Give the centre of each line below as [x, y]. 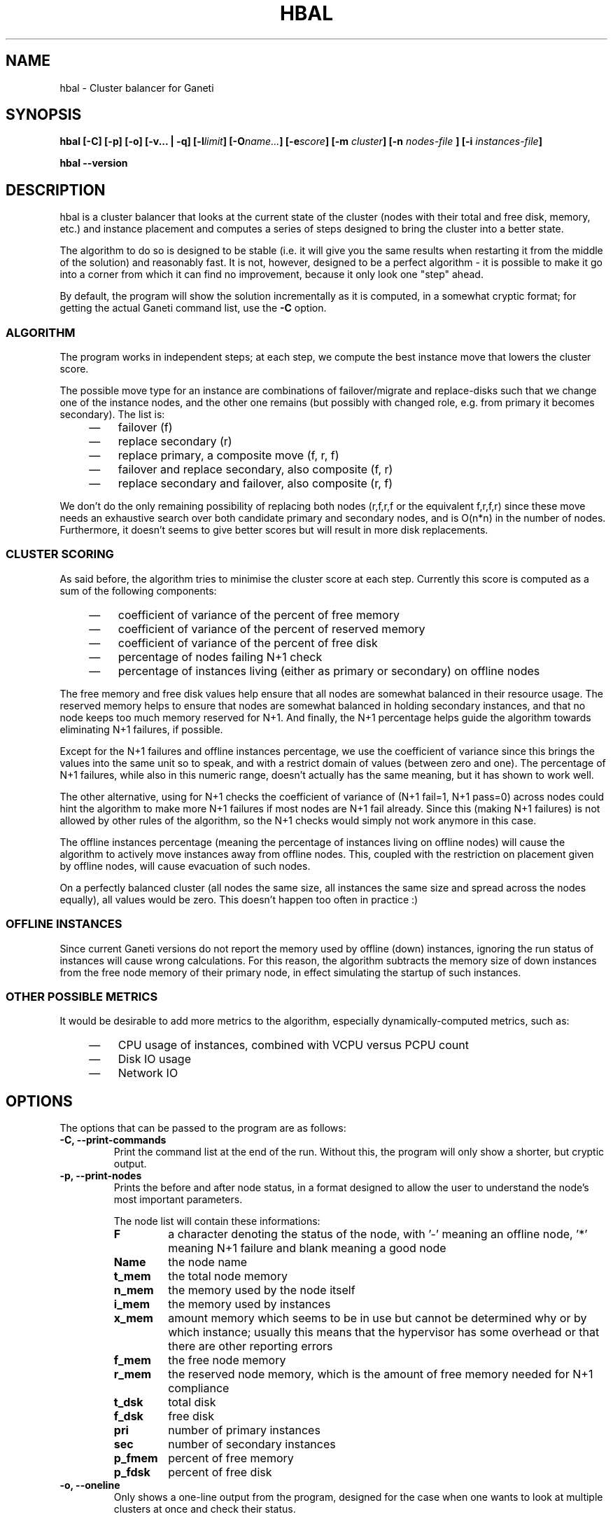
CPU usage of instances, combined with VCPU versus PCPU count [293, 1045]
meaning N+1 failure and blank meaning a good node [307, 1248]
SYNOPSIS [44, 115]
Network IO [148, 1073]
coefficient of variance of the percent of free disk [248, 643]
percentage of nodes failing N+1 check [220, 657]
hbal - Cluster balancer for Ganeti [137, 88]
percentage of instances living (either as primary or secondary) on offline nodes [329, 671]
